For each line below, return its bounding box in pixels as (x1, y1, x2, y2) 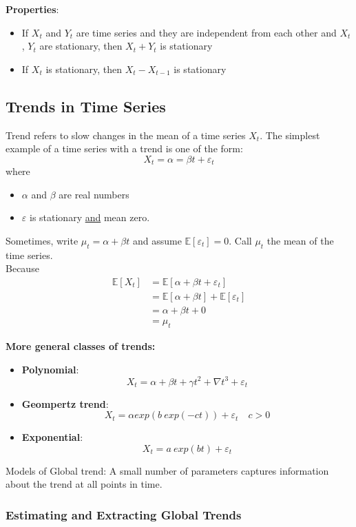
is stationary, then (45, 61, 123, 76)
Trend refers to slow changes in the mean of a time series (6, 127, 246, 142)
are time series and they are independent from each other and (76, 25, 337, 39)
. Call (229, 234, 252, 247)
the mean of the (266, 234, 334, 247)
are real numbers (59, 187, 129, 201)
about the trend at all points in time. (6, 477, 163, 491)
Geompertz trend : (21, 396, 109, 411)
